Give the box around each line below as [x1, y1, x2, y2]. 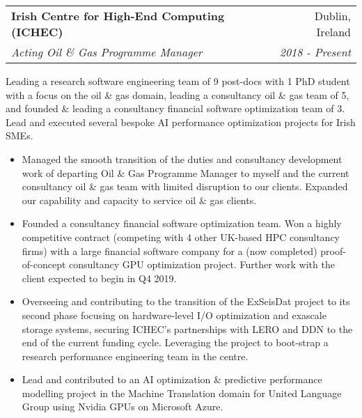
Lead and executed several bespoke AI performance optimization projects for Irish [6, 114, 356, 129]
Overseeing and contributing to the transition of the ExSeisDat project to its [22, 294, 350, 309]
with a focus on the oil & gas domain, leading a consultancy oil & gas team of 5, [6, 87, 349, 102]
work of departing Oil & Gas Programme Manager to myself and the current [22, 165, 349, 180]
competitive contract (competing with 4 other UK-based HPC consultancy [22, 229, 340, 244]
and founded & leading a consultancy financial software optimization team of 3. [6, 101, 345, 116]
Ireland [316, 24, 351, 40]
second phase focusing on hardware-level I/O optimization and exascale [22, 307, 326, 322]
